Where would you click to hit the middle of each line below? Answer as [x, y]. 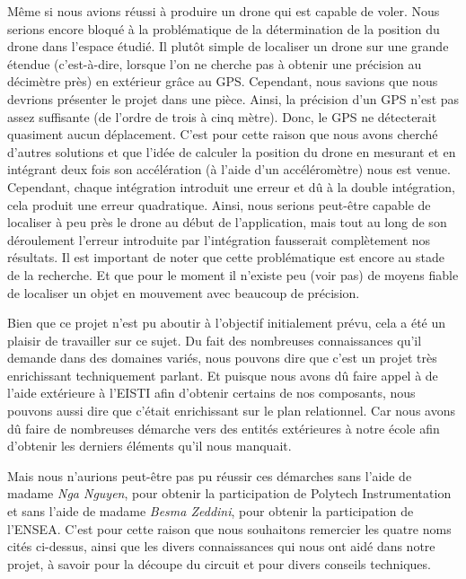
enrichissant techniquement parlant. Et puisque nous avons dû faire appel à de [223, 375]
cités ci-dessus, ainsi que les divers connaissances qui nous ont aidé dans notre [221, 546]
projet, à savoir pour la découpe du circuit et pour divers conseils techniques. [219, 563]
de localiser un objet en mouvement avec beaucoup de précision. [184, 292]
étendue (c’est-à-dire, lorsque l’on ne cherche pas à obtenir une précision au [215, 63]
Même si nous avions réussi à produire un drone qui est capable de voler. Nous [224, 11]
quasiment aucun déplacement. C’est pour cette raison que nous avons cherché [223, 134]
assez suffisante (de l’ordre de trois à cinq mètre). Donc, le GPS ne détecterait [222, 116]
